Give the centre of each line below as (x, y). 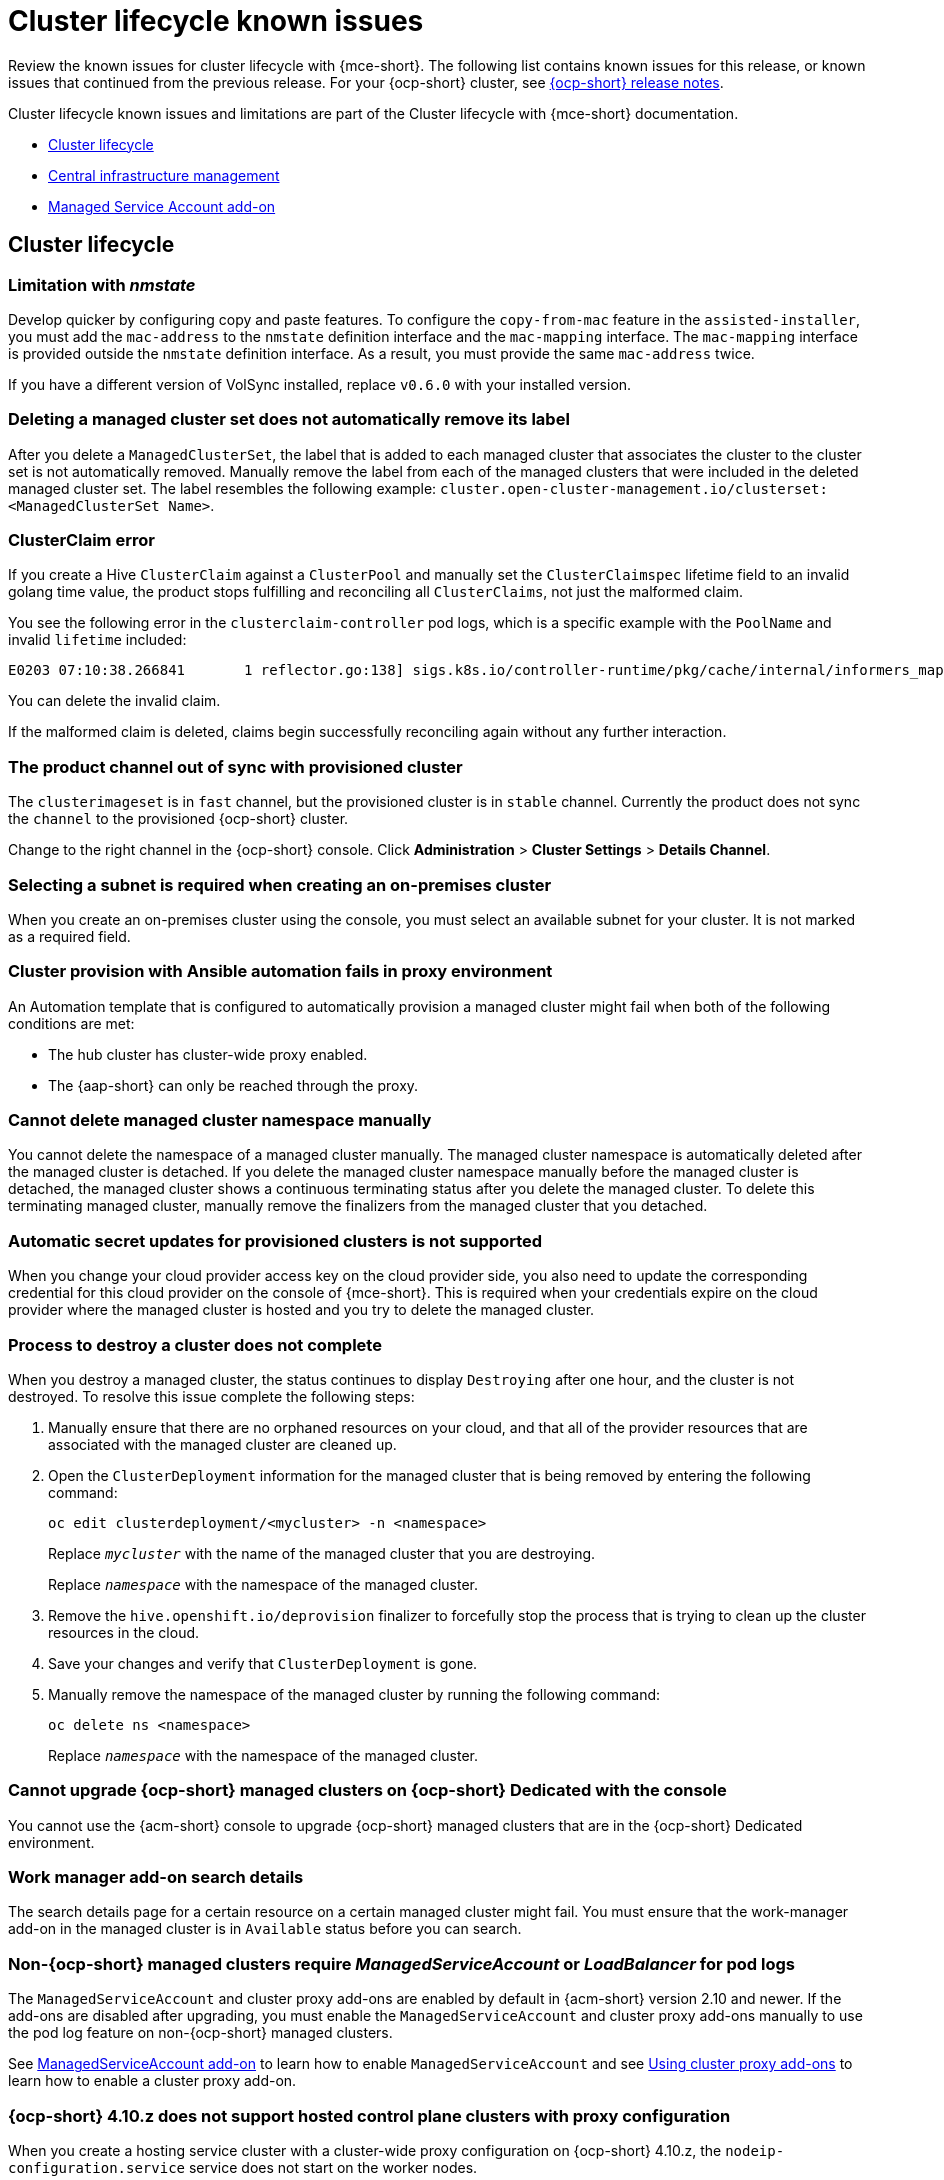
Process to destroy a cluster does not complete (195, 1344)
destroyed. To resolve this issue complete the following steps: (211, 1396)
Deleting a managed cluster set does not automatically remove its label (289, 419)
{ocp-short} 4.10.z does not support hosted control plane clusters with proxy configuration (369, 2115)
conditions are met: (71, 1023)
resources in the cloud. (124, 1632)
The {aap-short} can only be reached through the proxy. (233, 1085)
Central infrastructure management (164, 175)
